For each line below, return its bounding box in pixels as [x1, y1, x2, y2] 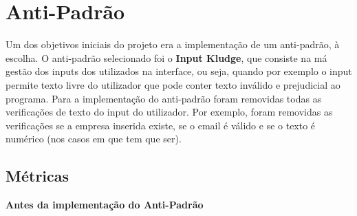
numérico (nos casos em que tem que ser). [6, 131, 182, 146]
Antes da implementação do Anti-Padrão [6, 197, 204, 212]
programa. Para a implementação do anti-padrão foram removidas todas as [6, 91, 322, 105]
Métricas [6, 165, 69, 186]
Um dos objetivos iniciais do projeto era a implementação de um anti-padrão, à [6, 37, 340, 52]
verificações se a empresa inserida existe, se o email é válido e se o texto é [6, 118, 316, 132]
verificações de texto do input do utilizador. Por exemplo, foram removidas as [6, 105, 333, 119]
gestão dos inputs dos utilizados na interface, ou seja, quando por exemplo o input [6, 64, 352, 78]
